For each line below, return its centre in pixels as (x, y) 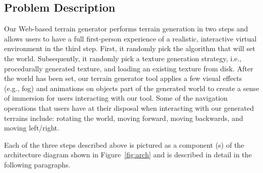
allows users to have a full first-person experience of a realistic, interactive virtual (130, 38)
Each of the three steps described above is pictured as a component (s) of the (124, 144)
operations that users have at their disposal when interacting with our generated (129, 107)
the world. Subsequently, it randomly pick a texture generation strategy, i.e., (123, 58)
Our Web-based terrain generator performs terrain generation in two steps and (126, 29)
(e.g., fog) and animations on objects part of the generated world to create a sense (132, 88)
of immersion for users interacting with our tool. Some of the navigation (116, 98)
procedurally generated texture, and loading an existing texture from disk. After (129, 68)
